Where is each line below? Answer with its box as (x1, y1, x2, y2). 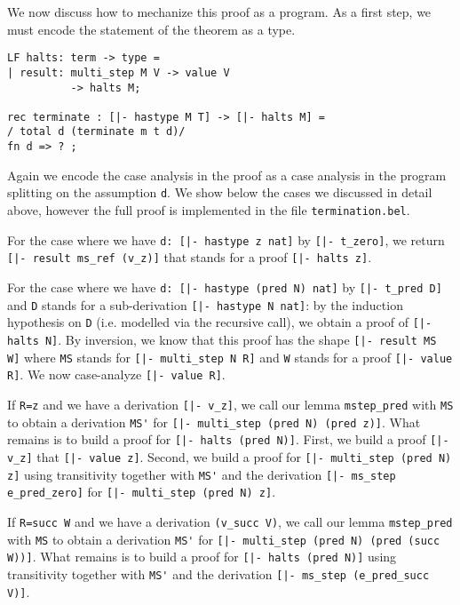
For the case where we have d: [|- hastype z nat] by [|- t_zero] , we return (7, 230, 445, 249)
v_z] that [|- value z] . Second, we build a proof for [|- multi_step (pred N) (7, 447, 452, 466)
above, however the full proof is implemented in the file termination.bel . (7, 201, 410, 219)
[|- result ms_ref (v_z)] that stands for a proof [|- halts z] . (7, 248, 372, 267)
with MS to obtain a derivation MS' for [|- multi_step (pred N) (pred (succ (7, 529, 440, 548)
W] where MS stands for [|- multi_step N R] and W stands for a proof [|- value (7, 347, 453, 366)
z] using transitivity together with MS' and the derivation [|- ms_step (7, 465, 396, 483)
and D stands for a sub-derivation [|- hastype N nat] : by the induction (7, 295, 403, 314)
